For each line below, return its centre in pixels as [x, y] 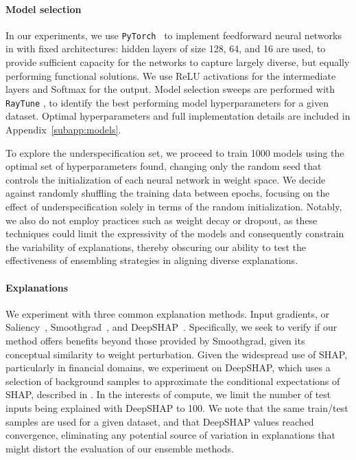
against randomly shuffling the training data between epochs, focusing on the [168, 193]
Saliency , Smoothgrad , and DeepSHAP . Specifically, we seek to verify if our [171, 327]
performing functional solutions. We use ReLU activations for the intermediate [171, 75]
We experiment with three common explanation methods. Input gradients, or [168, 313]
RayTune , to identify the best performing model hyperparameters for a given [167, 102]
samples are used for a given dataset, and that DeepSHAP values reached [160, 421]
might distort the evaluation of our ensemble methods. [120, 448]
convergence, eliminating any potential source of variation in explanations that [170, 435]
